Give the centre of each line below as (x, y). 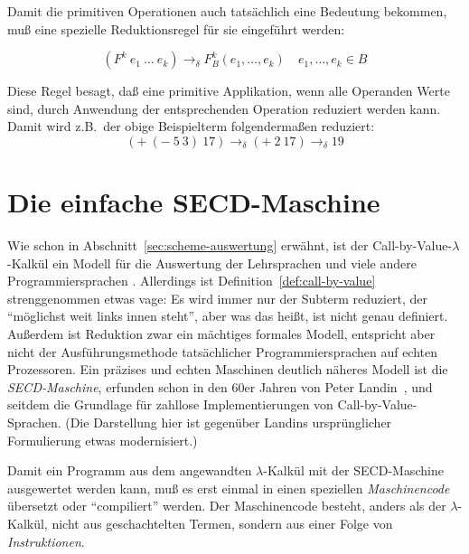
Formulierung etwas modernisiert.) (103, 440)
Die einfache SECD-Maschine (194, 202)
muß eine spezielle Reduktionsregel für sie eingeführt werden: (176, 28)
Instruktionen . (46, 541)
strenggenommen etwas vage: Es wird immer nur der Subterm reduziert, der (218, 298)
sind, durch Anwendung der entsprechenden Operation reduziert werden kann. (224, 108)
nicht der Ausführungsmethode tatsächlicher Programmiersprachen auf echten (223, 351)
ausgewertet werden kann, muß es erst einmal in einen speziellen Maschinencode (229, 488)
